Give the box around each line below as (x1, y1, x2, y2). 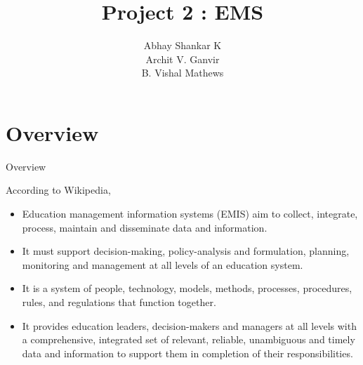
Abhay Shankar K (143, 38, 222, 53)
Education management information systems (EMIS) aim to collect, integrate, (22, 206, 358, 221)
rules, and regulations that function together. (22, 295, 216, 309)
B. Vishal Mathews (141, 65, 224, 80)
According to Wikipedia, (6, 182, 111, 197)
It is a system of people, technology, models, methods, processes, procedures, (22, 281, 352, 296)
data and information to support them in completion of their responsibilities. (22, 345, 353, 360)
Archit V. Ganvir (145, 51, 220, 66)
